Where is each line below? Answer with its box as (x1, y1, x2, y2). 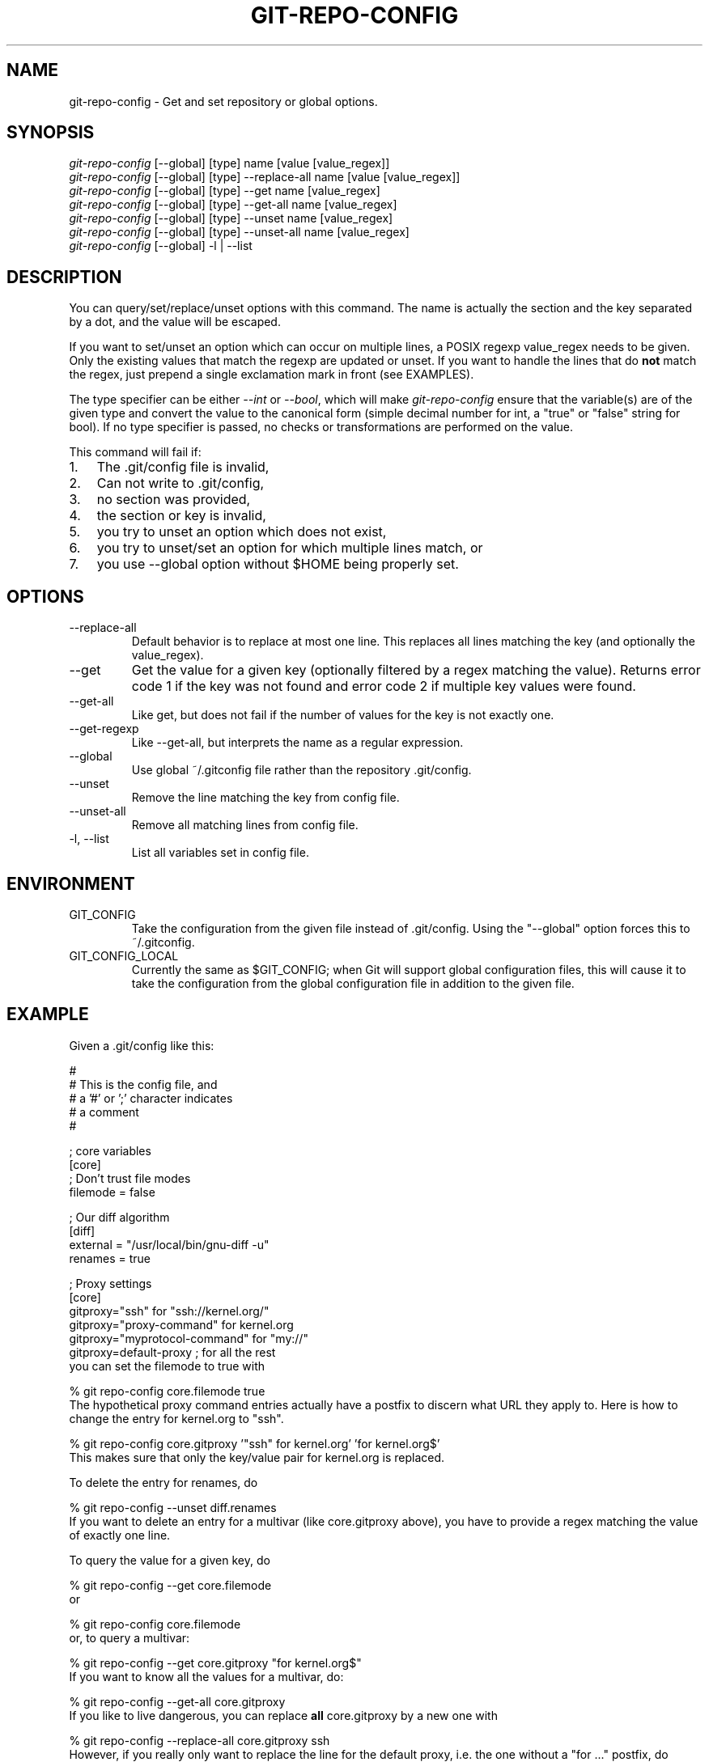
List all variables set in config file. (131, 845, 309, 860)
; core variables (69, 1143, 151, 1158)
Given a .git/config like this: (69, 1038, 214, 1053)
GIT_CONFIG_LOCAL (69, 948, 179, 963)
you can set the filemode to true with (69, 1358, 265, 1373)
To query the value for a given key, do (69, 1552, 270, 1567)
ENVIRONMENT (6, 873, 135, 894)
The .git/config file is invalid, (96, 459, 270, 476)
